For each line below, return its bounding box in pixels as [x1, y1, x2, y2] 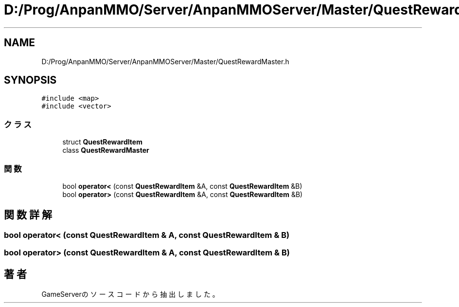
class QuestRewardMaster [62, 146, 149, 155]
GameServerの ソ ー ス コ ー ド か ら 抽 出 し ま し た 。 [41, 290, 219, 298]
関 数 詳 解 [4, 209, 52, 221]
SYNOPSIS [4, 74, 57, 87]
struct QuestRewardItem [62, 138, 142, 146]
